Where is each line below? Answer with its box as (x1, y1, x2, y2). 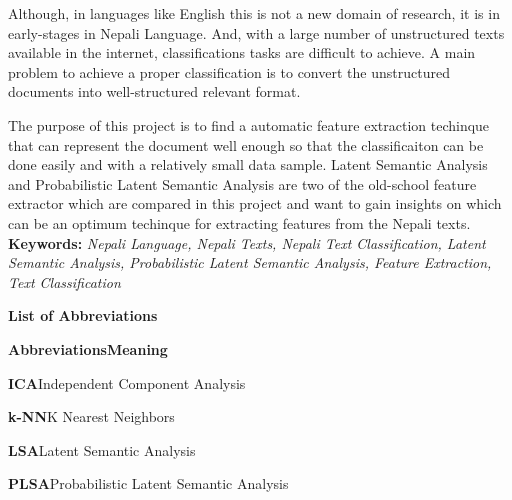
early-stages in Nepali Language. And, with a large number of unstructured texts (8, 22, 505, 43)
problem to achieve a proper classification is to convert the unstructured (8, 61, 450, 82)
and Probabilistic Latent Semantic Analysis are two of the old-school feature (8, 173, 477, 194)
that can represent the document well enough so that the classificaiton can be (8, 134, 484, 155)
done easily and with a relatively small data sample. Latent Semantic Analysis (8, 154, 488, 175)
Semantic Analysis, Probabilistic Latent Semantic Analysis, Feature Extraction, (8, 252, 492, 273)
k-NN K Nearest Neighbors (8, 406, 175, 427)
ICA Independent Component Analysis (8, 372, 246, 393)
